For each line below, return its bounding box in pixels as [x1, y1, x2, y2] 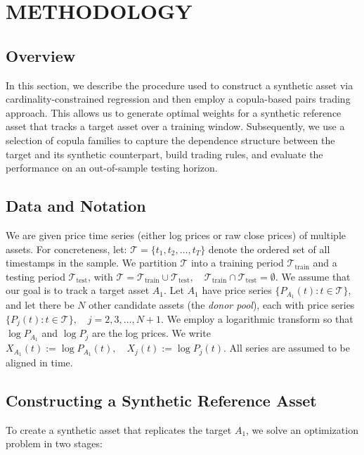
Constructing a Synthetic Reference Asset [6, 389, 317, 411]
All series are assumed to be [229, 340, 351, 355]
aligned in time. [6, 354, 73, 369]
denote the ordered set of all [208, 241, 330, 256]
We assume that [281, 269, 351, 283]
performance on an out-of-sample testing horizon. [6, 160, 218, 175]
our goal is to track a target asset [6, 283, 150, 297]
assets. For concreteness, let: [6, 241, 127, 256]
